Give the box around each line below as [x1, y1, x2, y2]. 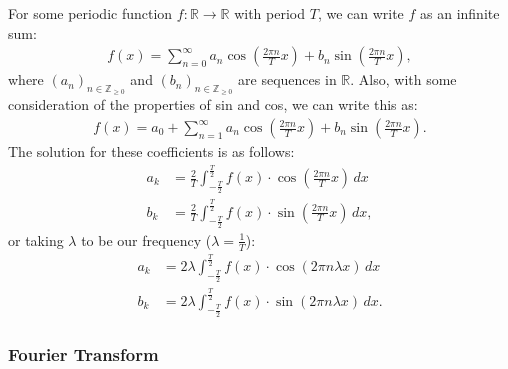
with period [234, 3, 306, 23]
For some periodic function [8, 3, 173, 23]
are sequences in [238, 69, 337, 90]
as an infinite [420, 3, 500, 23]
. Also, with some [350, 69, 457, 90]
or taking [8, 229, 64, 250]
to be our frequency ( [81, 229, 212, 250]
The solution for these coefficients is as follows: [8, 141, 295, 162]
